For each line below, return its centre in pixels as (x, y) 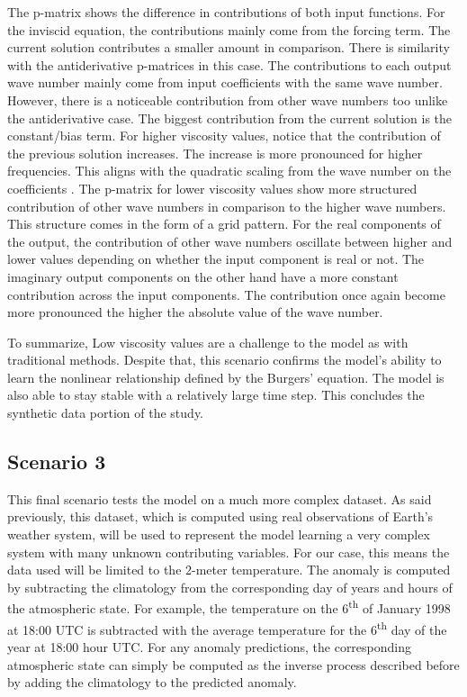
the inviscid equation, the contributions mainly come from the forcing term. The (229, 29)
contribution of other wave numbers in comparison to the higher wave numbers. (227, 206)
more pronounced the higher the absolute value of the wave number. (195, 312)
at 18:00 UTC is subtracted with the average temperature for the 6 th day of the (227, 628)
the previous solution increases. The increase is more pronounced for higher (215, 153)
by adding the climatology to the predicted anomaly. (152, 682)
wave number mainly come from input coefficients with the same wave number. (225, 82)
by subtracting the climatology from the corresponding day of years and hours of (230, 587)
